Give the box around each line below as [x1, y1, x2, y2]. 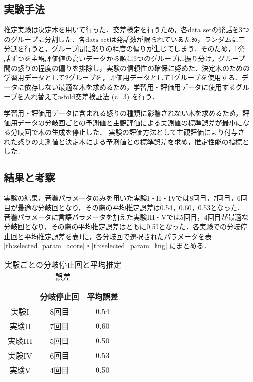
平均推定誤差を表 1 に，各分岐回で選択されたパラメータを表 [24, 231, 212, 241]
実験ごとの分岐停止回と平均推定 [4, 259, 122, 270]
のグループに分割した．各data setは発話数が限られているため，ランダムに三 [4, 34, 246, 44]
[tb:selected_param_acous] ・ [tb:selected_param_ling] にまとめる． [4, 241, 211, 251]
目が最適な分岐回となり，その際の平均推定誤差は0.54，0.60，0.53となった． [4, 202, 244, 212]
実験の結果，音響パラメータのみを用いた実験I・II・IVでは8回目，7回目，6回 [4, 193, 248, 203]
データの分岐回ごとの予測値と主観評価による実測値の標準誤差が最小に [17, 117, 243, 127]
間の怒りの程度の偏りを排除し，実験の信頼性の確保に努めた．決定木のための [4, 62, 250, 73]
